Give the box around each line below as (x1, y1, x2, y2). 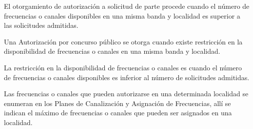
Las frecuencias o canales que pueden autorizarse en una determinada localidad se (4, 88, 249, 99)
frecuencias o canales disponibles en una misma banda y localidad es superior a (4, 10, 240, 21)
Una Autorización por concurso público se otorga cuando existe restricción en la (4, 36, 243, 46)
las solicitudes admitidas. (4, 20, 78, 30)
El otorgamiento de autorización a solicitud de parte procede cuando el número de (4, 1, 250, 11)
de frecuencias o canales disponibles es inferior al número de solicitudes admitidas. (4, 72, 250, 82)
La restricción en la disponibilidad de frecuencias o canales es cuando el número (4, 62, 242, 72)
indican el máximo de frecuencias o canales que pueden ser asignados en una (4, 107, 232, 118)
